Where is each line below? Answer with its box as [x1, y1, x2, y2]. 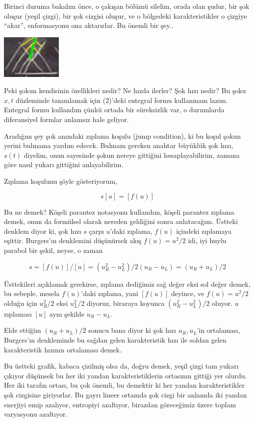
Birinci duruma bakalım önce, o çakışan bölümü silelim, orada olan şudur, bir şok [4, 1, 250, 11]
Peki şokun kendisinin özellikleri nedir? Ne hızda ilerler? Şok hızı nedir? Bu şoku [4, 85, 246, 96]
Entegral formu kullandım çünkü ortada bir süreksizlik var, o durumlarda [4, 104, 225, 115]
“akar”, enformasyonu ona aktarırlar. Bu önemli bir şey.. [4, 20, 174, 30]
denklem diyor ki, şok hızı [4, 225, 81, 236]
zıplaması [4, 308, 32, 319]
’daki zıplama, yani [81, 288, 138, 298]
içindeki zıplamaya [176, 225, 232, 236]
